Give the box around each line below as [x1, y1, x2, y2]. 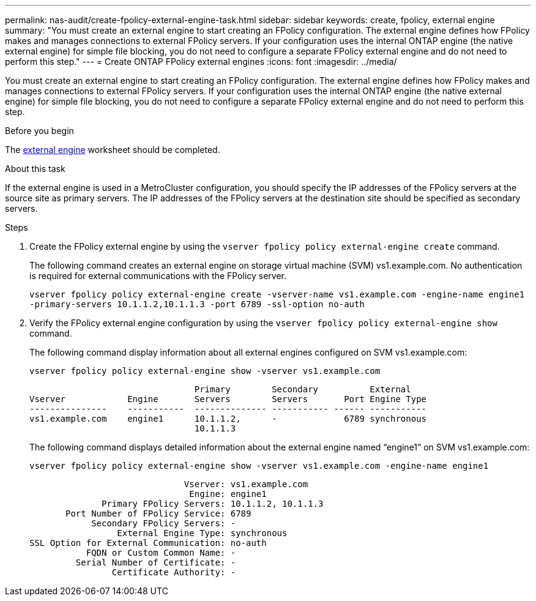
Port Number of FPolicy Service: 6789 [65, 509, 251, 518]
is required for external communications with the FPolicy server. [29, 271, 287, 281]
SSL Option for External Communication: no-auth [29, 538, 267, 548]
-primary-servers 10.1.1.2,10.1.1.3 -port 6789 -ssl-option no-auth [29, 299, 365, 309]
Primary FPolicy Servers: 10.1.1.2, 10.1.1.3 [102, 499, 324, 509]
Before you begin [5, 125, 74, 136]
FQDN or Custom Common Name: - [86, 548, 236, 558]
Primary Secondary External [194, 384, 411, 394]
